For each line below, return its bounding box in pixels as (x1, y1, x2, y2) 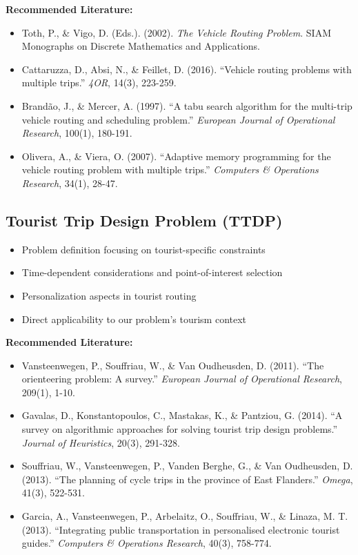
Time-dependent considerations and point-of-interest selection (21, 265, 283, 280)
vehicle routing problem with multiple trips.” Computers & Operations (21, 162, 319, 177)
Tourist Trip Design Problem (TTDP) (6, 209, 283, 231)
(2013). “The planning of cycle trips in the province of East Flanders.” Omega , (21, 471, 353, 486)
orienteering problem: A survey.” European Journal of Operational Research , (21, 371, 342, 386)
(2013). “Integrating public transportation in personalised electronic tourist (21, 522, 340, 536)
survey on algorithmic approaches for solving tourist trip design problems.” (21, 422, 338, 436)
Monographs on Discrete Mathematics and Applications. (21, 39, 260, 53)
